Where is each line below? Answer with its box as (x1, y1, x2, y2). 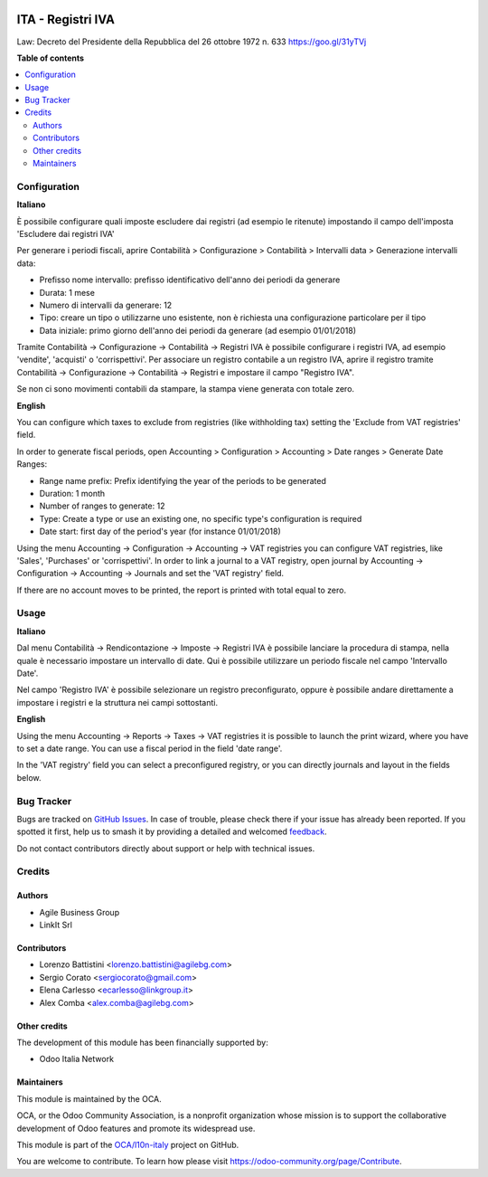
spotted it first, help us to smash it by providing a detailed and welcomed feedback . (16, 826, 327, 837)
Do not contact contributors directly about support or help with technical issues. (16, 842, 315, 854)
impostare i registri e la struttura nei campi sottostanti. (16, 697, 219, 707)
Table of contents (16, 52, 85, 63)
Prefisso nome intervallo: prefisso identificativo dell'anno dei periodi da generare (39, 274, 341, 285)
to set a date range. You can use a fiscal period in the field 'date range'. (16, 743, 283, 754)
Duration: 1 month (39, 488, 106, 498)
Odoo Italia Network (39, 1054, 115, 1065)
